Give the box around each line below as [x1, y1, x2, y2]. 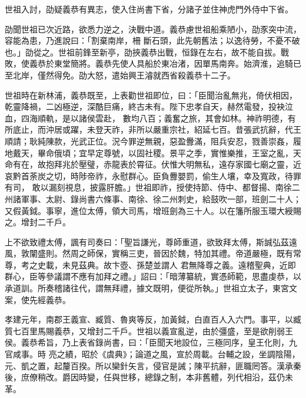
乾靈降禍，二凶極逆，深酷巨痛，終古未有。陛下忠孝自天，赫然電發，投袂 [5, 100, 285, 113]
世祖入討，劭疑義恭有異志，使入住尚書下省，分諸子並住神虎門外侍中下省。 [5, 3, 293, 15]
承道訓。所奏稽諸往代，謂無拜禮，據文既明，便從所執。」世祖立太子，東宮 [5, 282, 289, 294]
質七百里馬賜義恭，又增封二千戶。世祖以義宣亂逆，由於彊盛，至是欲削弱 [5, 324, 285, 337]
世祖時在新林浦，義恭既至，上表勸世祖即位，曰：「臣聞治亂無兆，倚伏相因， [5, 88, 297, 101]
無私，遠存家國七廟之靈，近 [194, 158, 301, 170]
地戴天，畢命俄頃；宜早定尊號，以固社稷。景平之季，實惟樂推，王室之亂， [5, 146, 293, 159]
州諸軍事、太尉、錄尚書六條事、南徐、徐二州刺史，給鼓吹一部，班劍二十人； [5, 192, 301, 205]
